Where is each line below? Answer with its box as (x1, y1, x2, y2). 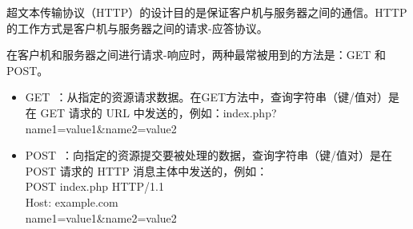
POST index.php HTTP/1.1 (25, 178, 164, 195)
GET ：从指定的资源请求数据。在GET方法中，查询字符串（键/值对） (25, 89, 389, 105)
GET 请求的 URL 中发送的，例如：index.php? (40, 104, 277, 120)
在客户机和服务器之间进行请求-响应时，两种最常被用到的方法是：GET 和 (6, 46, 386, 63)
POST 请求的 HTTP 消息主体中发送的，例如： (25, 162, 268, 179)
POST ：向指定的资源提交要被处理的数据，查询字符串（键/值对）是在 (25, 147, 393, 164)
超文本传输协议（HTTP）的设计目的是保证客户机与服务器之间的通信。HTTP (6, 4, 407, 20)
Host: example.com (25, 193, 118, 210)
